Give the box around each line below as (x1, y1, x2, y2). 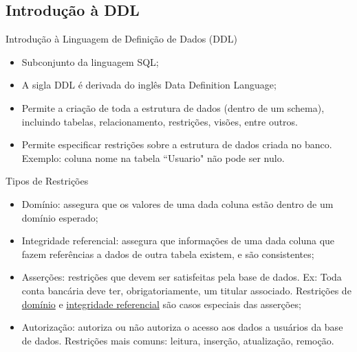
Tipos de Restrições (6, 174, 89, 188)
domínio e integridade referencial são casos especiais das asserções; (21, 296, 301, 311)
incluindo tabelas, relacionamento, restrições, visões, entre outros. (21, 114, 299, 128)
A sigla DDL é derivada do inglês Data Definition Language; (21, 78, 277, 92)
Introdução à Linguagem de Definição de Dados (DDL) (6, 32, 237, 46)
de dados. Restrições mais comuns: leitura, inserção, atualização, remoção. (21, 333, 334, 347)
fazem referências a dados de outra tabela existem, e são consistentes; (21, 246, 314, 261)
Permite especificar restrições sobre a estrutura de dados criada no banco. (21, 137, 332, 152)
